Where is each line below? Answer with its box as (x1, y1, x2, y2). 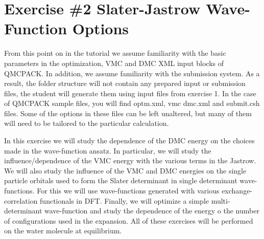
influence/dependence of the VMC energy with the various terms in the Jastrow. (4, 155, 256, 166)
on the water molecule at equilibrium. (4, 225, 122, 236)
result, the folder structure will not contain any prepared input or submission (4, 78, 246, 89)
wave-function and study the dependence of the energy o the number (44, 205, 259, 216)
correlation (4, 195, 38, 206)
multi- (211, 195, 230, 206)
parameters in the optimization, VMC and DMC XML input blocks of (4, 57, 224, 68)
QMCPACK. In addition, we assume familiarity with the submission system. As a (4, 68, 260, 78)
